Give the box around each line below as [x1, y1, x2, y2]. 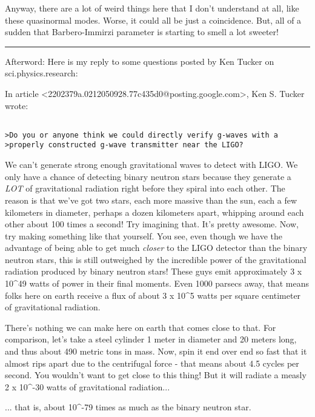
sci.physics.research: [5, 67, 78, 79]
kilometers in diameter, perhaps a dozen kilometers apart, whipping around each [5, 205, 304, 218]
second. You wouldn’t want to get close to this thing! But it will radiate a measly [5, 369, 307, 381]
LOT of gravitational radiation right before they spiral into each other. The [5, 182, 285, 195]
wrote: [5, 99, 28, 112]
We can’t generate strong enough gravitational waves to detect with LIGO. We [5, 158, 298, 171]
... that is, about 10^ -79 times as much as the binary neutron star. [5, 401, 251, 413]
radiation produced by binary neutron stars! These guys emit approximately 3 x [5, 265, 302, 278]
